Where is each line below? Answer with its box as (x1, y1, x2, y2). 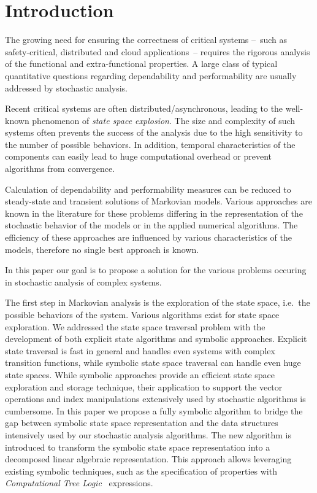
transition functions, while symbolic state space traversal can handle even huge (5, 356, 301, 369)
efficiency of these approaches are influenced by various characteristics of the (5, 231, 292, 244)
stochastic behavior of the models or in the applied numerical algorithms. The (5, 219, 298, 231)
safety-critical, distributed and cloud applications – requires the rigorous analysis (5, 45, 310, 58)
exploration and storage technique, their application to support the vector (5, 380, 283, 393)
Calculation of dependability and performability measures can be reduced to (5, 182, 291, 195)
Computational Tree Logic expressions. (5, 476, 153, 489)
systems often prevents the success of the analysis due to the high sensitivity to (5, 126, 303, 139)
